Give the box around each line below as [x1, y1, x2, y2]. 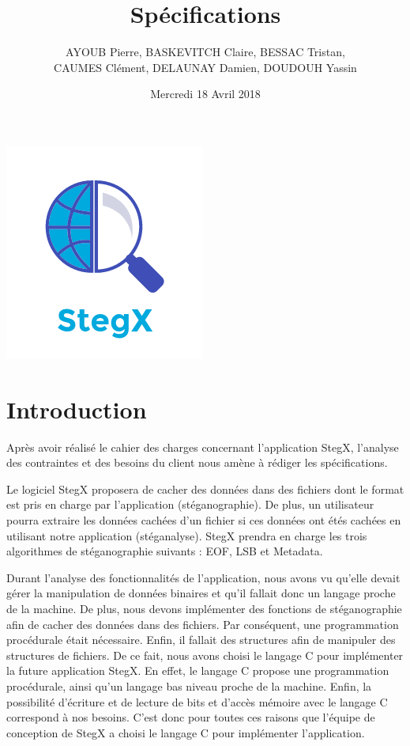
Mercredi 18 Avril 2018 [150, 85, 261, 102]
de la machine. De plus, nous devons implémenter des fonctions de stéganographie [6, 600, 402, 616]
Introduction [6, 392, 147, 425]
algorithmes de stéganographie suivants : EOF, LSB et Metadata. [6, 543, 323, 559]
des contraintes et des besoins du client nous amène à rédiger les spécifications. [6, 454, 388, 471]
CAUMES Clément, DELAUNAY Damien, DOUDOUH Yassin [54, 59, 357, 75]
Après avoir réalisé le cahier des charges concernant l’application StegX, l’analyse [6, 438, 399, 455]
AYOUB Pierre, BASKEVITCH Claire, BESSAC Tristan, [66, 44, 345, 60]
